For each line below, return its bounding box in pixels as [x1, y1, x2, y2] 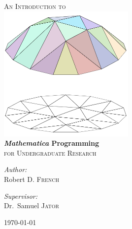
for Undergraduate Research [4, 147, 97, 158]
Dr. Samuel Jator [4, 200, 59, 211]
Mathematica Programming [4, 138, 99, 148]
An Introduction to [4, 1, 66, 11]
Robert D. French [4, 173, 60, 184]
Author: [4, 164, 27, 174]
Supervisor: [4, 190, 37, 201]
